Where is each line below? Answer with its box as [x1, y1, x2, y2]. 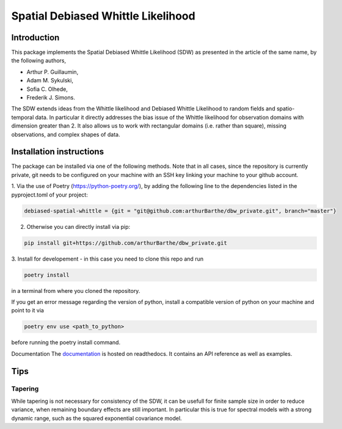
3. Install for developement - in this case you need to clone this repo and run [11, 255, 204, 262]
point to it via [11, 307, 44, 314]
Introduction [11, 32, 60, 43]
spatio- [276, 105, 295, 112]
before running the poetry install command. [11, 339, 121, 346]
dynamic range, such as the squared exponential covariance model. [11, 414, 183, 422]
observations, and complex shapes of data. [11, 131, 120, 138]
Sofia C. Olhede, [26, 85, 68, 93]
